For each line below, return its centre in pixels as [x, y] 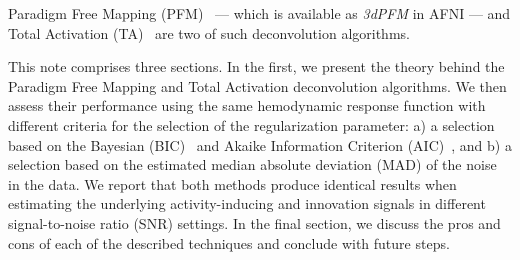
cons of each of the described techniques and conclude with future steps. [229, 242]
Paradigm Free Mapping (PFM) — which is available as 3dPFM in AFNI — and [259, 13]
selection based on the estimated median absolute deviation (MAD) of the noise [252, 164]
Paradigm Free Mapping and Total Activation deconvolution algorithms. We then [257, 85]
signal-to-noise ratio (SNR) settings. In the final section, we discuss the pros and [254, 222]
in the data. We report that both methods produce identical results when [232, 183]
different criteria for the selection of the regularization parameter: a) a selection [251, 124]
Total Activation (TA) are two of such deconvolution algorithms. [209, 32]
